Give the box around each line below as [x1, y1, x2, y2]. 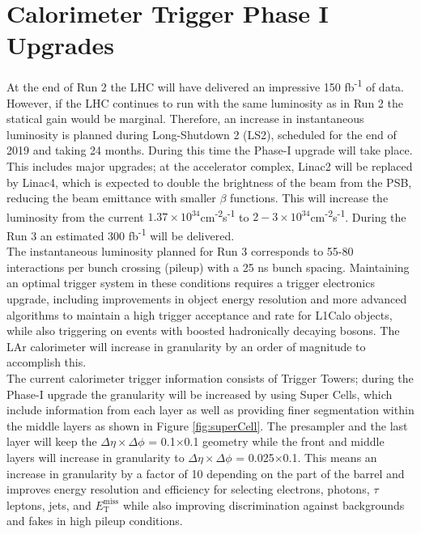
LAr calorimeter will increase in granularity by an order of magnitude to [6, 337, 366, 354]
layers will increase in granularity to [6, 448, 185, 465]
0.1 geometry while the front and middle [184, 433, 385, 450]
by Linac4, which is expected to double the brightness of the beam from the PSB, [6, 173, 412, 190]
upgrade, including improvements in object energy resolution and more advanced [6, 290, 407, 307]
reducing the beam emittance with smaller [6, 189, 216, 206]
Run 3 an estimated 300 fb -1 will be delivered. [6, 224, 235, 244]
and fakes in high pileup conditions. [6, 512, 183, 529]
